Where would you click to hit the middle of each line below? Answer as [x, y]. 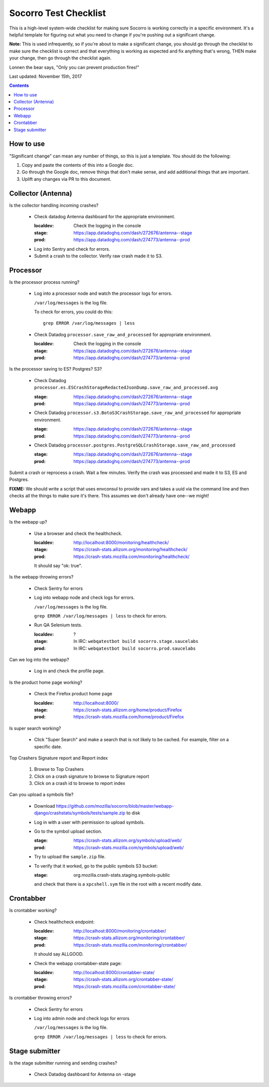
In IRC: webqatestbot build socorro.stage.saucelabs [136, 641]
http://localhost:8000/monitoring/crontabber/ [120, 931]
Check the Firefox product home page [73, 694]
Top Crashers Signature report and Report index [59, 758]
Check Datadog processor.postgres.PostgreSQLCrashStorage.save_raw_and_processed [135, 445]
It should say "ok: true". [58, 566]
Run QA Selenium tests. [58, 625]
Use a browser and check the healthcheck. [78, 533]
